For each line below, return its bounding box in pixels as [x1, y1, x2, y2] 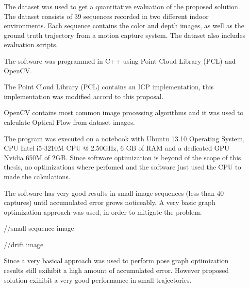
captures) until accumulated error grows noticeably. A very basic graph [4, 197, 216, 207]
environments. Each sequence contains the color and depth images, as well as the [4, 20, 244, 31]
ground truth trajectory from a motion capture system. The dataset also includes [4, 30, 246, 40]
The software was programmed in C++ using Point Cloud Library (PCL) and [4, 55, 236, 66]
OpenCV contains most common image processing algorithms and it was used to [4, 107, 244, 118]
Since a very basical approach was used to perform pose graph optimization [4, 255, 229, 266]
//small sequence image [4, 223, 74, 233]
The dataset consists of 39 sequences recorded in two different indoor [4, 11, 209, 21]
